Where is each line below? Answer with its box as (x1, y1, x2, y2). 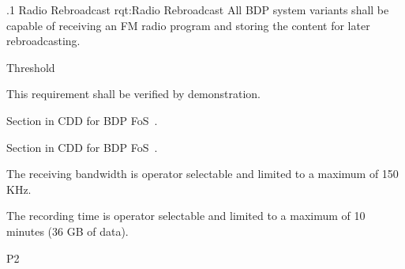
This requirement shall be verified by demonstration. (6, 85, 261, 102)
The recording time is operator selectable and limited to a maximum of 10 (6, 207, 366, 224)
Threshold (6, 59, 55, 75)
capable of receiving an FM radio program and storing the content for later (6, 17, 370, 33)
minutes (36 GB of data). (6, 222, 129, 239)
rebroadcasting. (6, 32, 81, 49)
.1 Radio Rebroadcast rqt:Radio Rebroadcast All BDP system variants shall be (6, 2, 389, 17)
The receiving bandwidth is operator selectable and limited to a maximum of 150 (6, 165, 399, 182)
